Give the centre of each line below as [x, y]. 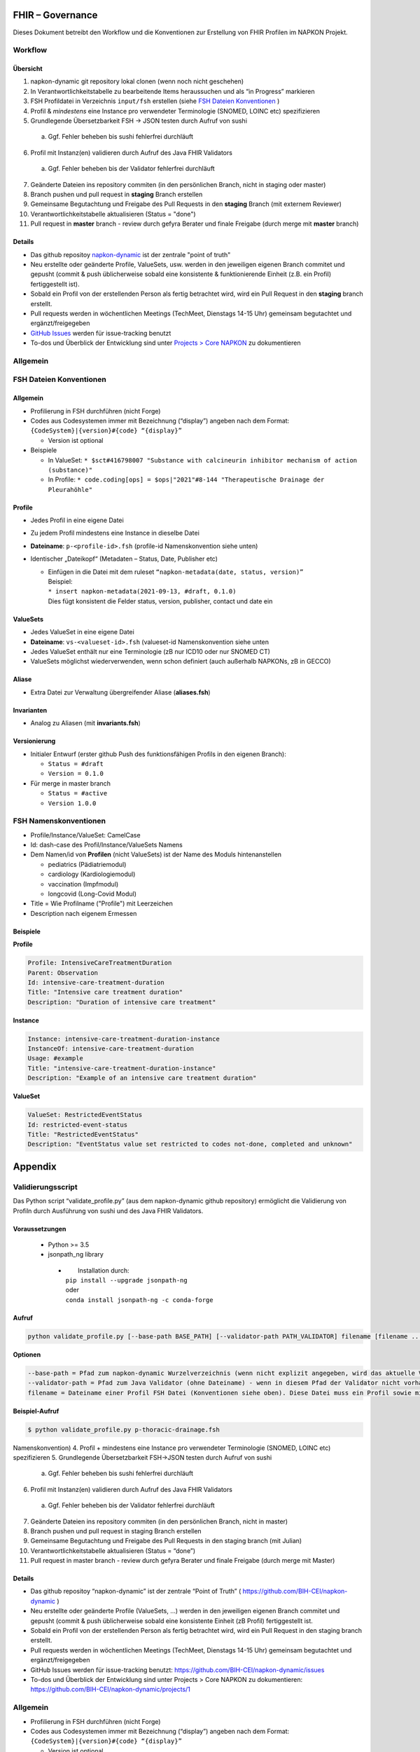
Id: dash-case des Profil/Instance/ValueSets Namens [107, 845]
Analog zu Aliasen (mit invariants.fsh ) [85, 723]
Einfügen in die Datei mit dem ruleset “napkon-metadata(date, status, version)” [176, 572]
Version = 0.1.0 [76, 774]
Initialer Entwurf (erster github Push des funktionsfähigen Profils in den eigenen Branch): [158, 754]
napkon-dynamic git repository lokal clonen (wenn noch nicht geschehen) [137, 81]
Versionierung [34, 741]
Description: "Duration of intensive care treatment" [122, 1002]
